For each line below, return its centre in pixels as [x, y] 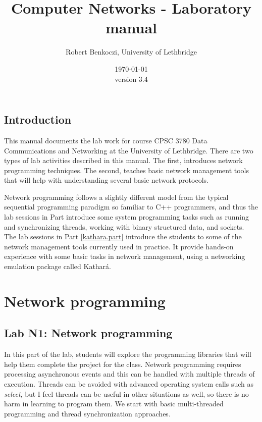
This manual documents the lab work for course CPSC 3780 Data [106, 140]
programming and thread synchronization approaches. [87, 413]
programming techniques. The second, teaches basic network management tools [126, 170]
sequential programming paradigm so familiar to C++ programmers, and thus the [131, 207]
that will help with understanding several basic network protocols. [106, 180]
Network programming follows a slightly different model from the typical [116, 197]
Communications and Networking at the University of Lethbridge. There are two [129, 150]
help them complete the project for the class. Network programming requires [123, 364]
